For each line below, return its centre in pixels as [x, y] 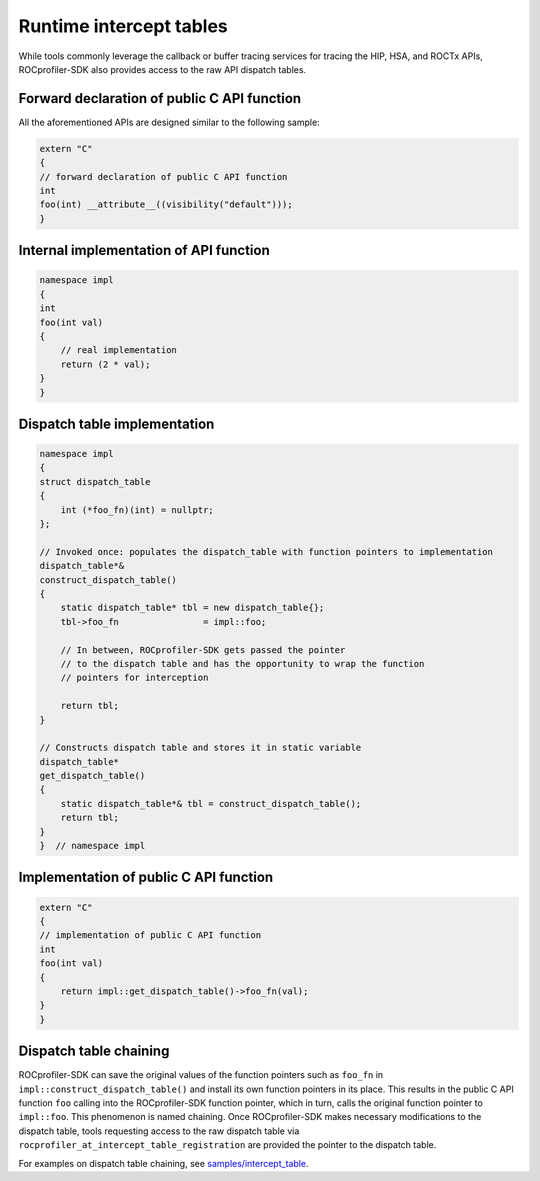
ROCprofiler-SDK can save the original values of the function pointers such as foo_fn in [201, 1075]
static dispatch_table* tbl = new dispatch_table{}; [192, 608]
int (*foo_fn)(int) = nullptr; [137, 509]
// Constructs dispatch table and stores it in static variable [200, 748]
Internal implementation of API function [144, 250]
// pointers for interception [134, 678]
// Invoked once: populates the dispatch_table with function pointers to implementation [266, 551]
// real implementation [118, 350]
